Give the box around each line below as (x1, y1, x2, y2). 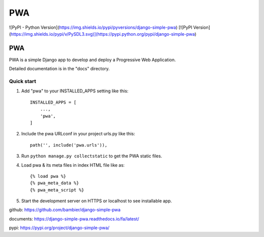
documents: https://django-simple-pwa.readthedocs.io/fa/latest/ (9, 215, 139, 222)
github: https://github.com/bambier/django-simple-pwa (9, 207, 121, 213)
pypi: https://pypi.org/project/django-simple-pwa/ (9, 225, 110, 231)
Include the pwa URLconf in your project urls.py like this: (21, 131, 135, 137)
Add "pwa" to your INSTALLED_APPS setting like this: (21, 88, 129, 94)
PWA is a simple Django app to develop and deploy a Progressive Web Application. (9, 57, 176, 63)
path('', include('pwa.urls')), (30, 142, 108, 148)
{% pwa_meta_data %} (30, 180, 79, 186)
